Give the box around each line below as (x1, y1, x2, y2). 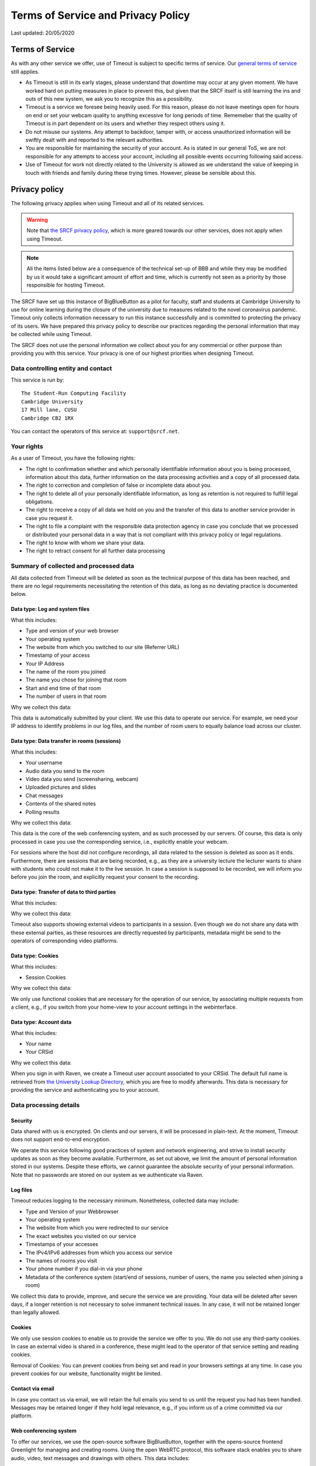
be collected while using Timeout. (11, 331, 92, 338)
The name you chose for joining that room (25, 676, 127, 683)
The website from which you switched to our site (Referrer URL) (25, 643, 180, 650)
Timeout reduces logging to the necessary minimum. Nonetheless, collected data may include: (11, 1197, 239, 1204)
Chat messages (25, 792, 64, 799)
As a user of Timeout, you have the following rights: (11, 454, 136, 461)
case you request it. (25, 514, 73, 521)
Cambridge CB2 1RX (21, 415, 74, 422)
